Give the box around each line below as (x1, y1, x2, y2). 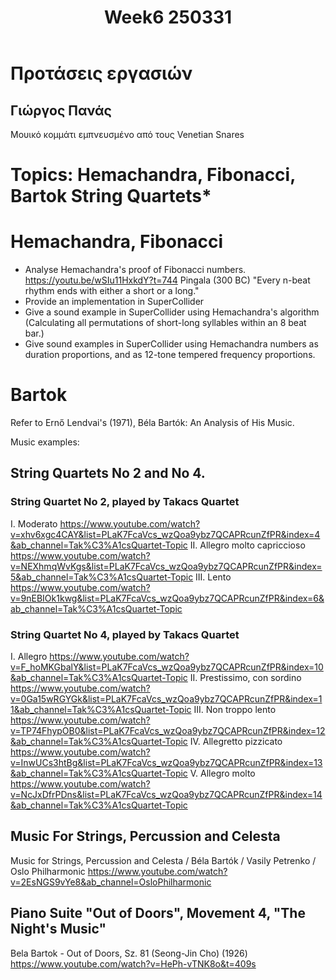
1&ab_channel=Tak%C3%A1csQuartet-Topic (10, 704, 192, 716)
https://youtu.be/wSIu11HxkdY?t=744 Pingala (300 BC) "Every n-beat (24, 274, 311, 286)
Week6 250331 (103, 6, 233, 29)
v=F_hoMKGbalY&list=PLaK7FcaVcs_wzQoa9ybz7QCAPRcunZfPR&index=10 (10, 661, 324, 673)
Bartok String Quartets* (10, 185, 212, 208)
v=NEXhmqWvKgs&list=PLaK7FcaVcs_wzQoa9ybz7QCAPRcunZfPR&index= (10, 560, 323, 572)
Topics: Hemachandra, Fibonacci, (10, 164, 296, 186)
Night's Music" (10, 921, 107, 938)
